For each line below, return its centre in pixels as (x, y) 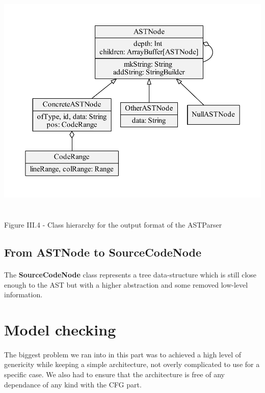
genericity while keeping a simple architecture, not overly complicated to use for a (132, 364)
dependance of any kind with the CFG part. (73, 384)
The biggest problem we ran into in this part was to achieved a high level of (123, 354)
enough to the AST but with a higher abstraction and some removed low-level (126, 284)
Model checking (60, 329)
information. (23, 294)
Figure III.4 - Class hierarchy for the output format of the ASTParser (113, 225)
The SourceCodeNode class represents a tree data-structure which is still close (130, 275)
